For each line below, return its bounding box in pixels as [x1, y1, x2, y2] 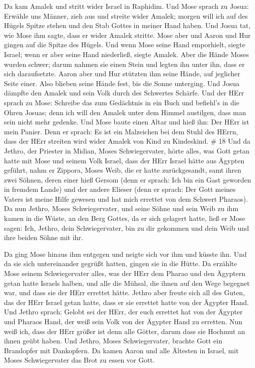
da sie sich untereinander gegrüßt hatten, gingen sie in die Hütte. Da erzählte [4, 258, 237, 269]
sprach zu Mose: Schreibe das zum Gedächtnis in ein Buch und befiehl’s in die [4, 97, 239, 107]
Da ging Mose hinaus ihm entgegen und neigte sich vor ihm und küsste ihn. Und [4, 248, 247, 259]
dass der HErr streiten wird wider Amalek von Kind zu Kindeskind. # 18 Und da [4, 136, 251, 146]
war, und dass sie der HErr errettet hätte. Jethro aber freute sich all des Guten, [4, 287, 245, 298]
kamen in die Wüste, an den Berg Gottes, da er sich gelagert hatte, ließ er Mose [4, 213, 245, 223]
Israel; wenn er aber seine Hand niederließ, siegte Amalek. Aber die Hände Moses [4, 49, 249, 59]
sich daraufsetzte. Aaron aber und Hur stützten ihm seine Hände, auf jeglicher [4, 68, 241, 79]
